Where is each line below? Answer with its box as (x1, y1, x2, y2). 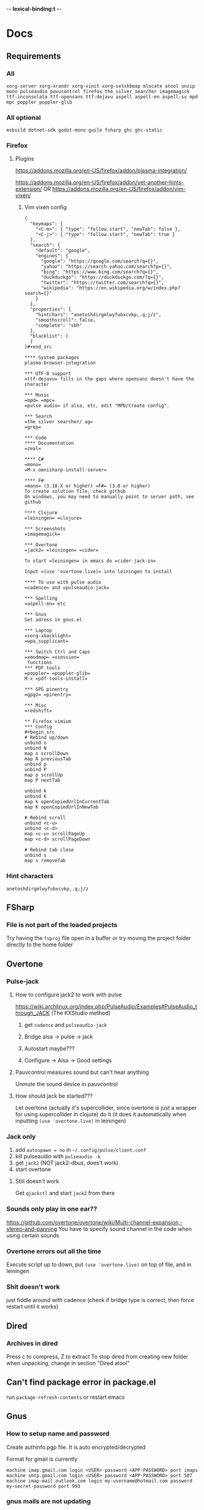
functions (27, 660, 53, 666)
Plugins (15, 155, 35, 163)
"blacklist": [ (29, 333, 69, 339)
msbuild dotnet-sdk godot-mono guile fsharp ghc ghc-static (6, 127, 163, 133)
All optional (6, 113, 41, 122)
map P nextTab (24, 777, 60, 783)
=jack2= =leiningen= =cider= (24, 547, 99, 553)
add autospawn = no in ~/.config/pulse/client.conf (15, 1146, 147, 1153)
